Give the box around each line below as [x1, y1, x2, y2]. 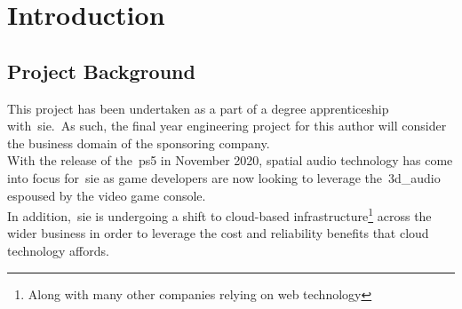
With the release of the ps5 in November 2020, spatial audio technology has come [7, 151, 453, 170]
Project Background [7, 57, 195, 84]
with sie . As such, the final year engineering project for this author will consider [7, 116, 447, 135]
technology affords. [7, 241, 109, 259]
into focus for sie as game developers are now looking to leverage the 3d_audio [7, 168, 441, 186]
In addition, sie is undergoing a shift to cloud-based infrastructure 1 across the [7, 204, 432, 225]
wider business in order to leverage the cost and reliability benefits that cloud [7, 224, 429, 242]
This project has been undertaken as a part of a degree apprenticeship [7, 99, 389, 117]
